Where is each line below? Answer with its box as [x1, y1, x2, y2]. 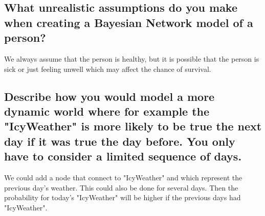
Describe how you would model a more [4, 88, 215, 104]
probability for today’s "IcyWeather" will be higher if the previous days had [4, 192, 241, 203]
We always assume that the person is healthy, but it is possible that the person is [4, 53, 259, 64]
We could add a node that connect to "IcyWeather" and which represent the [4, 172, 242, 182]
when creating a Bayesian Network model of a [4, 14, 253, 30]
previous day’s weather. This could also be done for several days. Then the [4, 182, 238, 193]
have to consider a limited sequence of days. [4, 148, 242, 164]
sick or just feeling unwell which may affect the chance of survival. [4, 63, 211, 74]
